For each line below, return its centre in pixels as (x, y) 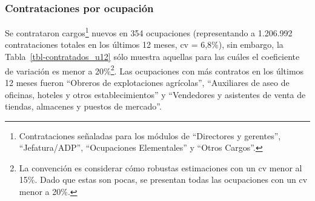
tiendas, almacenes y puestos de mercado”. (83, 106)
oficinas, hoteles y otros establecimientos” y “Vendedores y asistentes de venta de (155, 94)
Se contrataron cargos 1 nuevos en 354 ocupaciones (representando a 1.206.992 (149, 32)
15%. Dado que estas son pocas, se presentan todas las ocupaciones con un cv (163, 180)
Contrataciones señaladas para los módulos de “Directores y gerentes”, (150, 135)
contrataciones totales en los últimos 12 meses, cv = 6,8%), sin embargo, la (144, 44)
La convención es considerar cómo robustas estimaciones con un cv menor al (161, 167)
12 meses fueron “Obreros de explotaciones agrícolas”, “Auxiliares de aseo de (147, 82)
